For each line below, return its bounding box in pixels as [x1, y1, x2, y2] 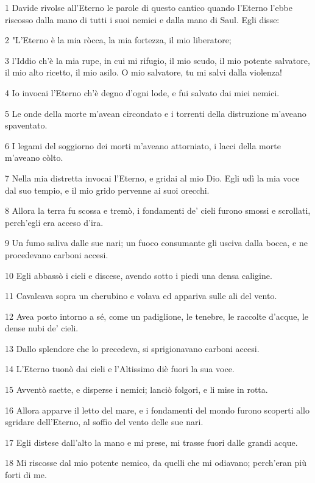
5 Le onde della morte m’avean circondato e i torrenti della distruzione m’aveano [5, 107, 306, 119]
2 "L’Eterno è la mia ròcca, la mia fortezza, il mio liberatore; [5, 33, 232, 46]
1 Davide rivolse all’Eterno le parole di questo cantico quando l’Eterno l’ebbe [5, 1, 292, 13]
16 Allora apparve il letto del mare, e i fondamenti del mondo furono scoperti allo [5, 403, 310, 416]
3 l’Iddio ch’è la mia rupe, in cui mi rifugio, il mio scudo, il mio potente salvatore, [5, 54, 310, 66]
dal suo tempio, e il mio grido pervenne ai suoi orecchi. [5, 183, 210, 196]
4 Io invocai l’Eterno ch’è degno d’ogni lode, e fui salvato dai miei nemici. [5, 86, 280, 99]
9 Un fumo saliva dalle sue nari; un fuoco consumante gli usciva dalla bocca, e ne [5, 236, 308, 249]
